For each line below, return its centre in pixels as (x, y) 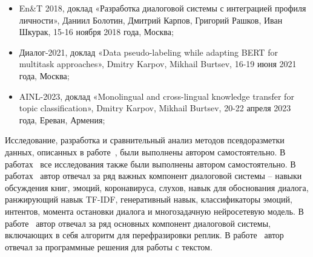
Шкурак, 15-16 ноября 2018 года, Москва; (96, 32)
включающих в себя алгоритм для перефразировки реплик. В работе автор (144, 235)
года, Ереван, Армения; (62, 119)
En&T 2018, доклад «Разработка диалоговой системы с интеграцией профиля (163, 8)
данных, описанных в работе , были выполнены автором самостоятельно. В (145, 151)
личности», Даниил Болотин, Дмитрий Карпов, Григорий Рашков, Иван (151, 20)
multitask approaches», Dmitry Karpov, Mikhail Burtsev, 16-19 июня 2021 (158, 64)
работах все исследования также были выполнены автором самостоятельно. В (150, 164)
